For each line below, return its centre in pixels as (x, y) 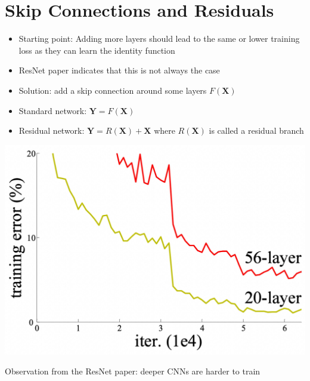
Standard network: (53, 110)
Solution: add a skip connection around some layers (113, 90)
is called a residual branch (256, 130)
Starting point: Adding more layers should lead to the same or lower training (159, 39)
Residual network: (52, 130)
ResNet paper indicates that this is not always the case (119, 70)
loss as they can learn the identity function (97, 50)
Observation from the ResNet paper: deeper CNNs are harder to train (133, 371)
